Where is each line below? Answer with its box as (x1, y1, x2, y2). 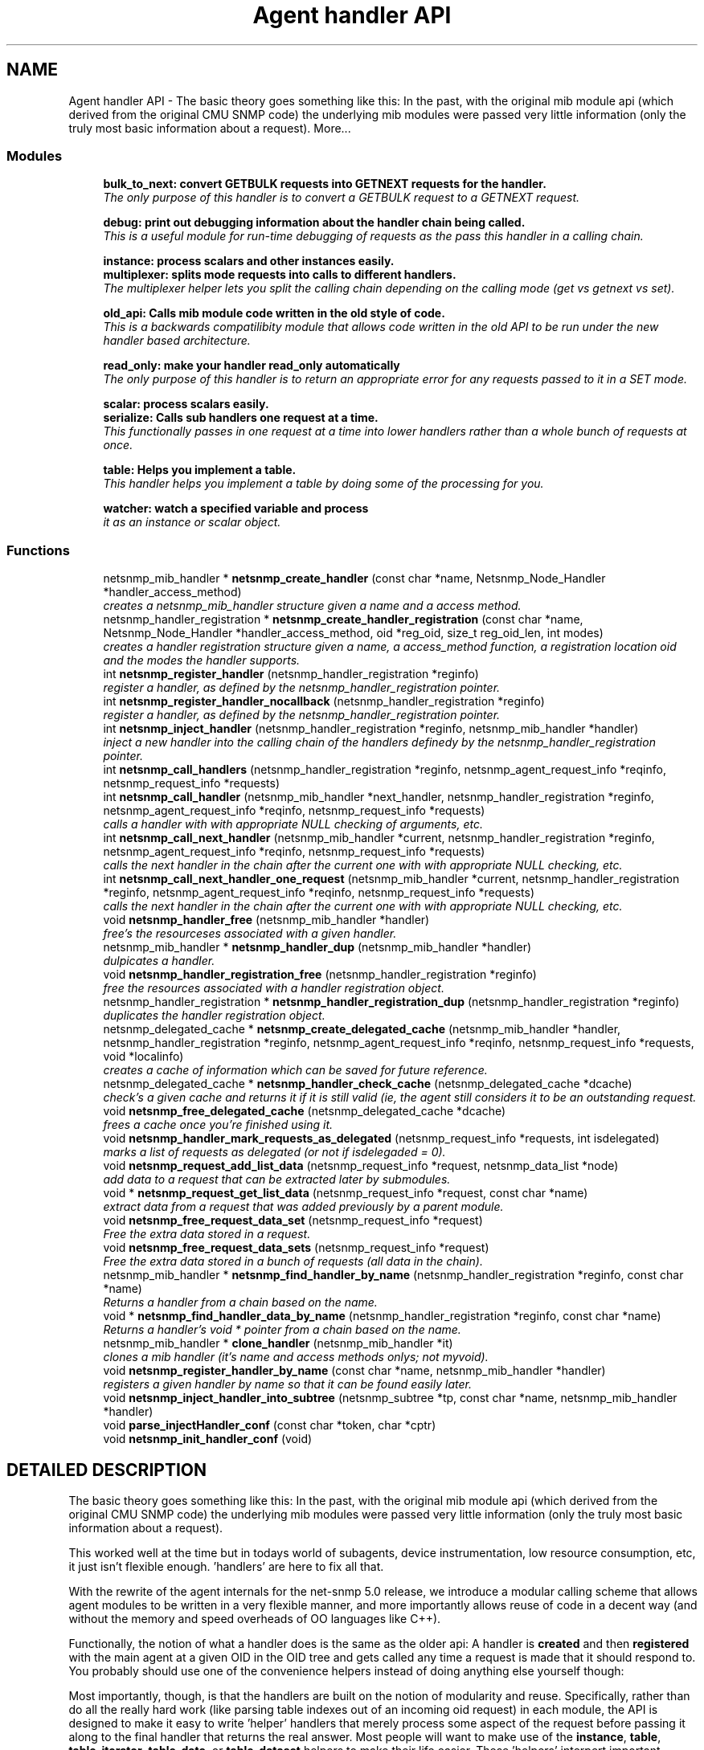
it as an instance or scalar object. (103, 515, 281, 529)
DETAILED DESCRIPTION (6, 1459, 207, 1480)
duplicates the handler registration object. (103, 1008, 325, 1023)
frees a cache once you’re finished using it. (103, 1118, 334, 1132)
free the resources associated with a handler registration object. (103, 981, 444, 996)
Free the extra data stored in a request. (103, 1227, 311, 1241)
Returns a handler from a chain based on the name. (103, 1295, 378, 1310)
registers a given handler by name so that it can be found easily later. (103, 1377, 472, 1392)
